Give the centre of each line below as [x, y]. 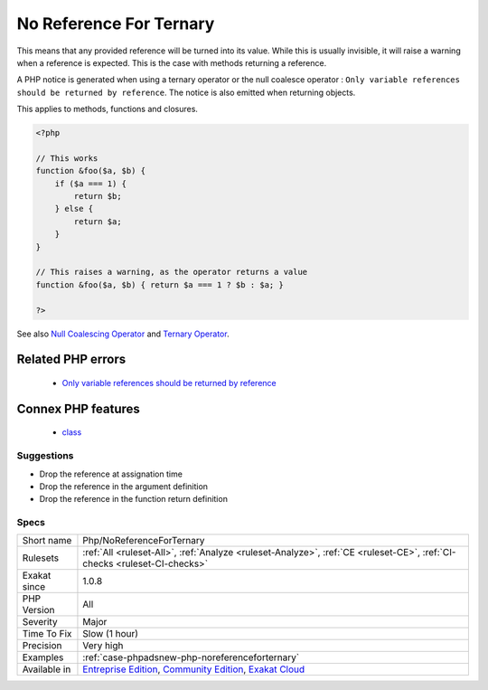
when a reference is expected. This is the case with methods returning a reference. [172, 62]
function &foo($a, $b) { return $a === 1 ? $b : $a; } [160, 284]
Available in [47, 669]
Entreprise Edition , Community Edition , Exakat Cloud [194, 669]
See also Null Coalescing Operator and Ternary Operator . [123, 334]
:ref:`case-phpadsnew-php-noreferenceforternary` [191, 657]
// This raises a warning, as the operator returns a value [172, 272]
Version [38, 610]
